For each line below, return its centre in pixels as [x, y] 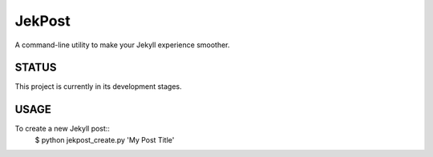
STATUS [36, 68]
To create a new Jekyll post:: [62, 129]
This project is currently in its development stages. [98, 87]
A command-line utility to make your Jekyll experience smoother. [122, 45]
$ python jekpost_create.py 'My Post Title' [105, 139]
